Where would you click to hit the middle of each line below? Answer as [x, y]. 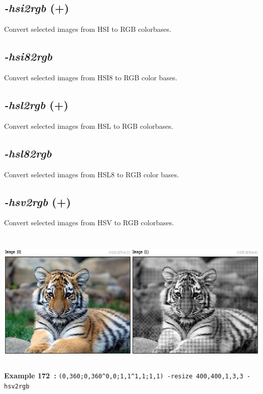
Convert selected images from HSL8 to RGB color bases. [92, 174]
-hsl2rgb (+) [36, 104]
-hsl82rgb [28, 153]
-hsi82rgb [28, 56]
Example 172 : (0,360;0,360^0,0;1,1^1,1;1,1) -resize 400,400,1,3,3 [124, 376]
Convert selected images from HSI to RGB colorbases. [88, 29]
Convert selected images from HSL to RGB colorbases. [89, 126]
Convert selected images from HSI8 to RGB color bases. [91, 77]
